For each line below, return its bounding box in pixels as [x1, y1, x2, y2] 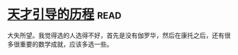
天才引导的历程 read [7, 6, 122, 23]
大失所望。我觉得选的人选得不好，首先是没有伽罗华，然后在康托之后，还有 [7, 31, 225, 39]
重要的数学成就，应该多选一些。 [19, 39, 113, 48]
